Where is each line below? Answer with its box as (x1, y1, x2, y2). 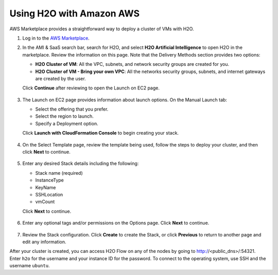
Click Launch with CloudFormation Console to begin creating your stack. (22, 130, 179, 136)
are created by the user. (35, 75, 86, 82)
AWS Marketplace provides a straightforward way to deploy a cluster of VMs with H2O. (9, 26, 194, 32)
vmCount (35, 198, 55, 205)
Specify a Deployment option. (35, 120, 98, 126)
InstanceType (35, 177, 64, 184)
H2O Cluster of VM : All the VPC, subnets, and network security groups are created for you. (35, 61, 230, 67)
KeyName (35, 184, 56, 190)
